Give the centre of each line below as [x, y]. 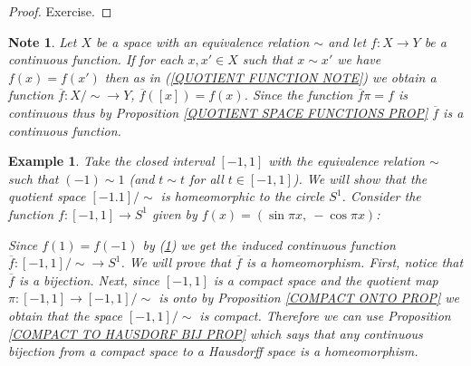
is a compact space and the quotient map [326, 279]
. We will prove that [176, 262]
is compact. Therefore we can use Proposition [325, 315]
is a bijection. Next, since [89, 279]
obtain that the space [65, 315]
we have [359, 59]
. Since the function [298, 95]
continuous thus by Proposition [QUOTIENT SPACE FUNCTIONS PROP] [218, 112]
